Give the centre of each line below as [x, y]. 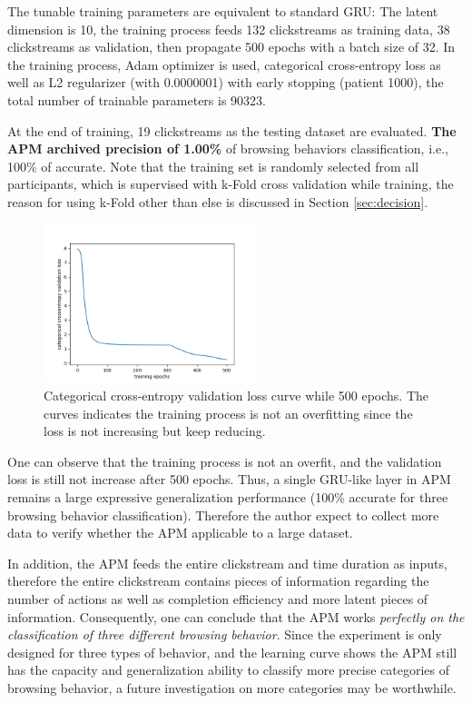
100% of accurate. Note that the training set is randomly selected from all [213, 166]
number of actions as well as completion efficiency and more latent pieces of [218, 598]
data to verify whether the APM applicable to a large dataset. [180, 533]
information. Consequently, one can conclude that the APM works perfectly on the [236, 616]
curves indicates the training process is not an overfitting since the [228, 413]
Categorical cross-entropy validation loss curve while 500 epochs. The [236, 396]
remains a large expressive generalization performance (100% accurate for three [228, 496]
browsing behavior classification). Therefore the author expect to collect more [223, 515]
